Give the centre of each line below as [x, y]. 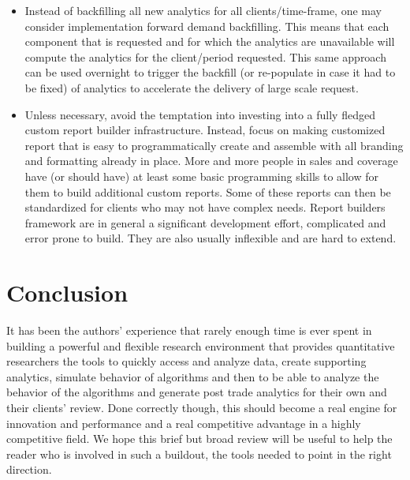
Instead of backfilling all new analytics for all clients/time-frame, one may [203, 10]
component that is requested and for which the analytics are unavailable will [210, 41]
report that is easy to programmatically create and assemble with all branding [214, 145]
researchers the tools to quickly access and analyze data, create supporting [186, 361]
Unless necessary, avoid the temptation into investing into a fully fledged [200, 114]
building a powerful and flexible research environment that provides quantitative [201, 345]
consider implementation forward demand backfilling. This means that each [207, 26]
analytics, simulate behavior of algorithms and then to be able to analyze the [193, 376]
